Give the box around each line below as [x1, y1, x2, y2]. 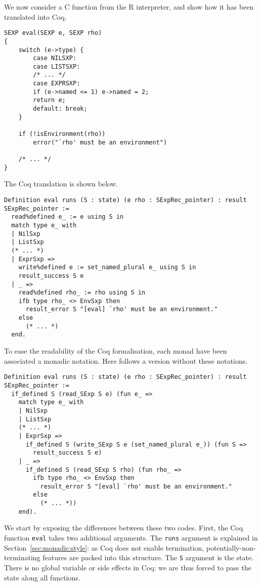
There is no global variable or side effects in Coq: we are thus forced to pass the [4, 562, 251, 572]
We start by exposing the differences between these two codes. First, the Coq [4, 522, 243, 533]
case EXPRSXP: [33, 80, 80, 87]
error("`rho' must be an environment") [33, 138, 167, 146]
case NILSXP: [33, 55, 77, 62]
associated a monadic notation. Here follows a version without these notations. [4, 355, 248, 366]
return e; [33, 96, 66, 104]
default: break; [33, 105, 88, 113]
